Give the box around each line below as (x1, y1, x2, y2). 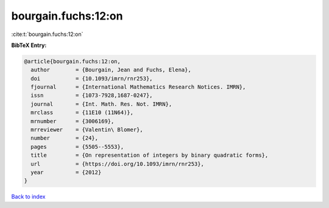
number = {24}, (30, 135, 99, 142)
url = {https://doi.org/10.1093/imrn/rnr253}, (30, 160, 204, 167)
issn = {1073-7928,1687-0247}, (30, 92, 153, 99)
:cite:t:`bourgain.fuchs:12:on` (11, 30, 83, 38)
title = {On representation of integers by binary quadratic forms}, (30, 152, 269, 159)
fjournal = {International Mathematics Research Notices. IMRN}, (30, 84, 246, 91)
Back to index (11, 193, 46, 201)
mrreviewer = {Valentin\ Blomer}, (30, 126, 143, 134)
